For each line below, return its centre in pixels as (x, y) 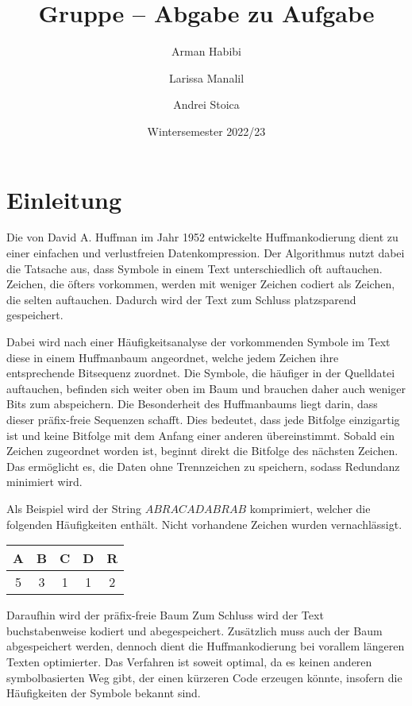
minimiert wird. (44, 482)
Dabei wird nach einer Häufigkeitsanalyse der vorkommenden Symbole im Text (198, 341)
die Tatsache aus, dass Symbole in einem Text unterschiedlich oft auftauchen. (194, 268)
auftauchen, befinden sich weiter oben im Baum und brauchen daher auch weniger (206, 388)
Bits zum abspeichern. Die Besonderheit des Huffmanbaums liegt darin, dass (192, 404)
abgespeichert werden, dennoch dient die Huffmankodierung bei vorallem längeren (206, 646)
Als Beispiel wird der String (74, 508)
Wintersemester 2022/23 (206, 131)
